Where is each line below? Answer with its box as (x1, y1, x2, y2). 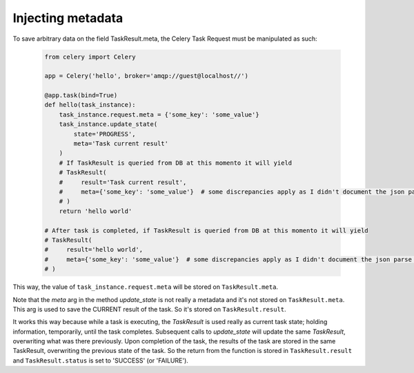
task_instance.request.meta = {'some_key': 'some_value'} (59, 110, 259, 119)
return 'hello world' (59, 207, 132, 215)
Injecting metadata (12, 10, 124, 26)
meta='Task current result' (73, 140, 169, 148)
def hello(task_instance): (44, 101, 136, 109)
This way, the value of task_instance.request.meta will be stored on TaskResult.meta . (12, 283, 279, 291)
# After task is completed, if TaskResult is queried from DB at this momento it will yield (44, 226, 368, 234)
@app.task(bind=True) (44, 92, 118, 99)
